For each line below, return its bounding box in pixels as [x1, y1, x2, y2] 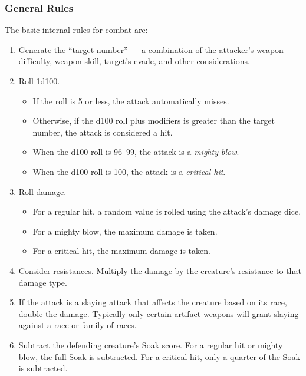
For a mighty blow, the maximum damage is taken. [32, 225, 218, 237]
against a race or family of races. [18, 319, 137, 331]
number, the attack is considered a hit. [32, 126, 173, 138]
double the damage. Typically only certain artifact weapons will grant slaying [18, 307, 299, 319]
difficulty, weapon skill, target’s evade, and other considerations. [18, 55, 250, 67]
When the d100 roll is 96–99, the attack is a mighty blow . [32, 146, 239, 158]
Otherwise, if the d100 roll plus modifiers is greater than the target [32, 114, 275, 127]
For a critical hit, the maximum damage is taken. [32, 245, 210, 257]
